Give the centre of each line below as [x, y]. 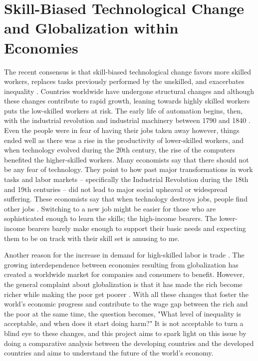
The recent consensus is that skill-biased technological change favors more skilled [128, 71]
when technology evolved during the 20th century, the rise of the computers [120, 150]
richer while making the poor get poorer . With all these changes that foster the [127, 294]
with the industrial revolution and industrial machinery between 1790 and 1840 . [127, 120]
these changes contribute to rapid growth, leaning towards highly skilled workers [127, 101]
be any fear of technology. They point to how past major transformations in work [129, 169]
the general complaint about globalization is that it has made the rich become [123, 284]
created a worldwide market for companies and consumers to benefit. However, [124, 274]
